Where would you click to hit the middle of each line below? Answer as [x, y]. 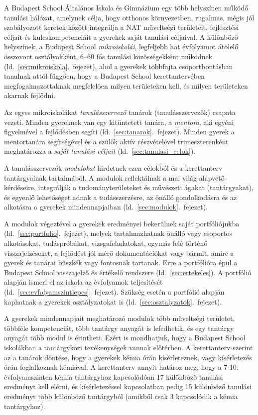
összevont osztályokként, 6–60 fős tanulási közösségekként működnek [108, 56]
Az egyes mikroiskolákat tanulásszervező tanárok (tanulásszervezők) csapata [120, 112]
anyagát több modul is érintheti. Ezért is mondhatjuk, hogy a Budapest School [125, 338]
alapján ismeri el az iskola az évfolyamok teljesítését [83, 282]
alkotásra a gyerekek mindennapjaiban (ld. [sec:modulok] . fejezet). [106, 207]
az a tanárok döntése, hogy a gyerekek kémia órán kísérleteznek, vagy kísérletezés [128, 357]
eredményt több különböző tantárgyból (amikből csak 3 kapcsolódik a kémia [121, 396]
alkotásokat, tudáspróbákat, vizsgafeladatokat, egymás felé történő [106, 243]
